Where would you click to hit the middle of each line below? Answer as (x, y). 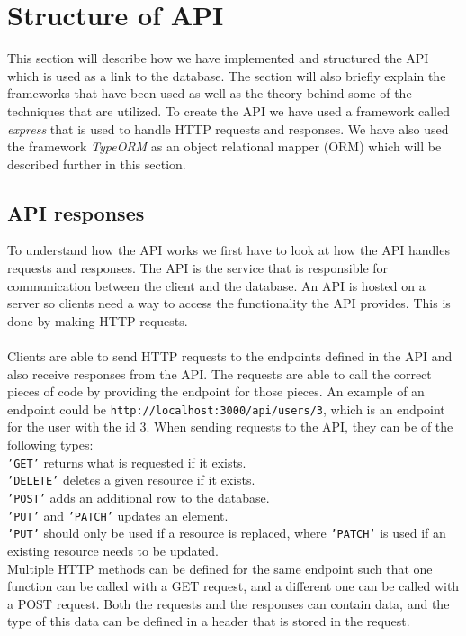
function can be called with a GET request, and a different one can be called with (233, 586)
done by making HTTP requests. (98, 320)
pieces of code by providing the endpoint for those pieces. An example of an (216, 391)
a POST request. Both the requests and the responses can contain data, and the (229, 603)
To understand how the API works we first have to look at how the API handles (229, 250)
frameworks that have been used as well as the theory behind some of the (210, 93)
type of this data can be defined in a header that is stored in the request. (209, 621)
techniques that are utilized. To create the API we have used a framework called (229, 110)
